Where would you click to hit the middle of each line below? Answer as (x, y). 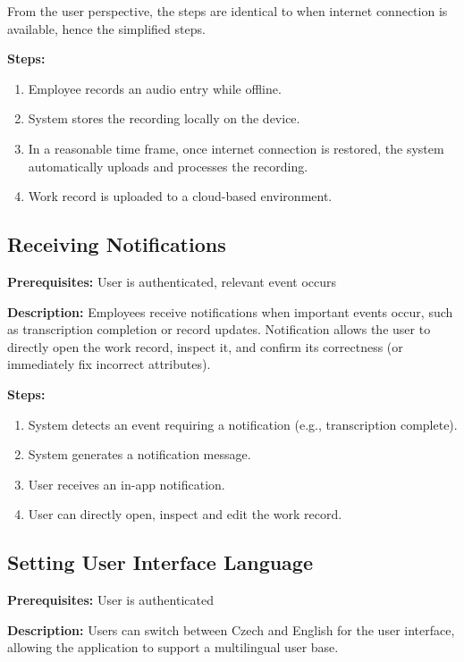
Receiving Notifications (117, 244)
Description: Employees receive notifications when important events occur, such (230, 311)
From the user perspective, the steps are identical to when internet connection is (228, 11)
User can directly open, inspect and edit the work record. (185, 514)
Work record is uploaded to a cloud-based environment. (180, 196)
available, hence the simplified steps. (106, 28)
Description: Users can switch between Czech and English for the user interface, (231, 629)
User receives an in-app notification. (127, 484)
